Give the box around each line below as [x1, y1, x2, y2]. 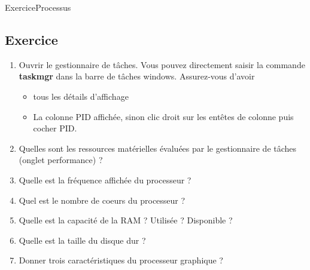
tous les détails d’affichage [33, 90, 129, 102]
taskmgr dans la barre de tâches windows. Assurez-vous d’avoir [19, 70, 255, 82]
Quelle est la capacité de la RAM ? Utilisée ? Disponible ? [19, 214, 233, 226]
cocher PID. [33, 122, 77, 134]
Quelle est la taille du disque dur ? [19, 234, 146, 246]
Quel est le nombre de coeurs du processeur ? [19, 194, 186, 206]
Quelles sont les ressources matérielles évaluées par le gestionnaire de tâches [19, 142, 297, 154]
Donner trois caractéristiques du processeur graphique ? [19, 254, 223, 266]
